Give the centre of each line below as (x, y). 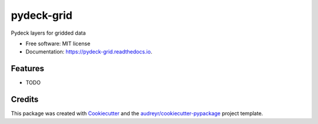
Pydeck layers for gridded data (48, 33)
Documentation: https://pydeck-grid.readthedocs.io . (89, 52)
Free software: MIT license (58, 43)
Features (27, 68)
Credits (25, 100)
